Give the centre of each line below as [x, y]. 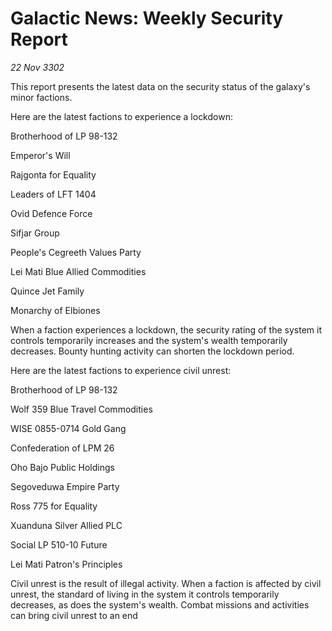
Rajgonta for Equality [53, 174]
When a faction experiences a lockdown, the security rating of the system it [166, 329]
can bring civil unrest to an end [74, 615]
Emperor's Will [40, 155]
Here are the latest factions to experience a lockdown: [121, 116]
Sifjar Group [35, 233]
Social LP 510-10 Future [59, 544]
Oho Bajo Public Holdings [62, 467]
